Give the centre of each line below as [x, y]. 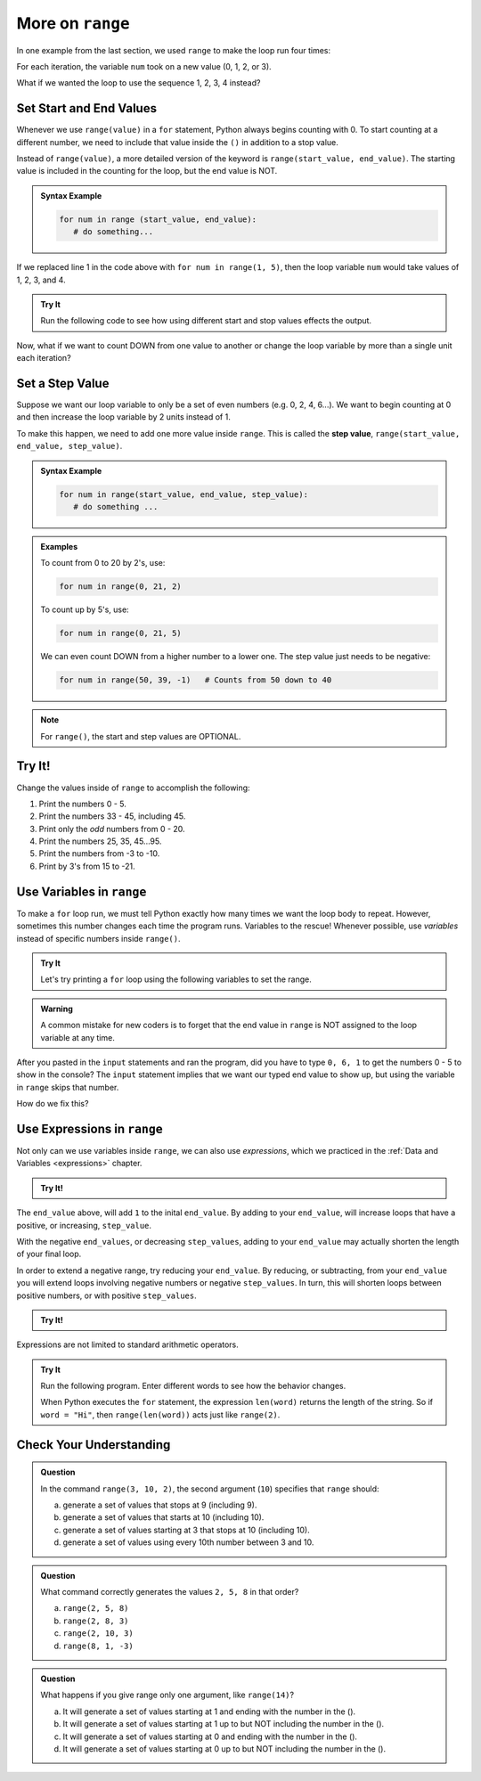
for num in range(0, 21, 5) [120, 633]
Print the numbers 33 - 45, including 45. [112, 816]
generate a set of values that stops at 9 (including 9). [160, 1505]
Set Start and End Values [87, 108]
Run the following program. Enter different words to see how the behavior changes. [193, 1386]
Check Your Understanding [94, 1445]
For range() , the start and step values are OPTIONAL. [141, 736]
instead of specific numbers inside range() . [99, 938]
